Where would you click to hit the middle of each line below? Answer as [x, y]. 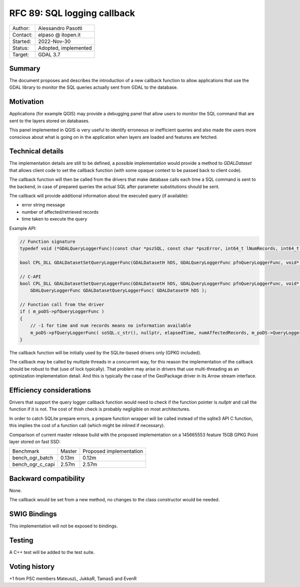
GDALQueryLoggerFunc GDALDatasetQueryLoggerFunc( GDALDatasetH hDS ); [119, 290]
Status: [21, 48]
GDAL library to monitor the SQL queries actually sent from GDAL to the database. [94, 87]
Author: [21, 28]
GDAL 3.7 [49, 54]
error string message [43, 205]
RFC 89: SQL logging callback [72, 13]
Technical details [36, 151]
